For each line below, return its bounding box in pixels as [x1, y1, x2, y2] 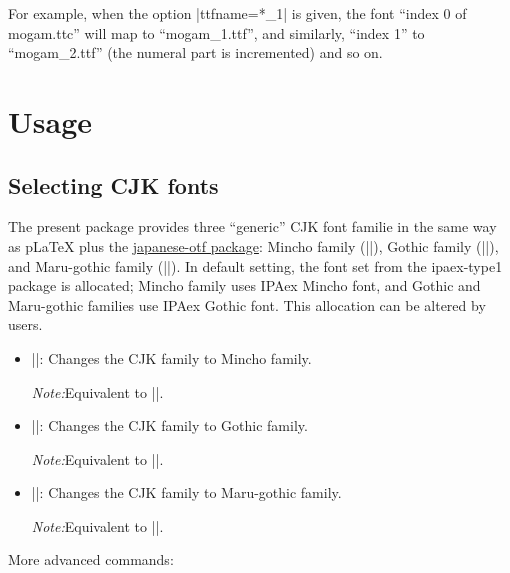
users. [8, 314, 43, 335]
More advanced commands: [8, 549, 174, 570]
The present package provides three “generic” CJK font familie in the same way [8, 216, 497, 237]
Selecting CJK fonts [8, 169, 219, 200]
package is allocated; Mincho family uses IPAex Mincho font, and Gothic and [8, 275, 481, 296]
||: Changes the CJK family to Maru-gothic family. [31, 482, 342, 503]
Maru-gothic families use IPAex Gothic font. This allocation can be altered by [8, 294, 486, 315]
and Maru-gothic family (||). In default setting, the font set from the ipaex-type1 [8, 255, 503, 276]
